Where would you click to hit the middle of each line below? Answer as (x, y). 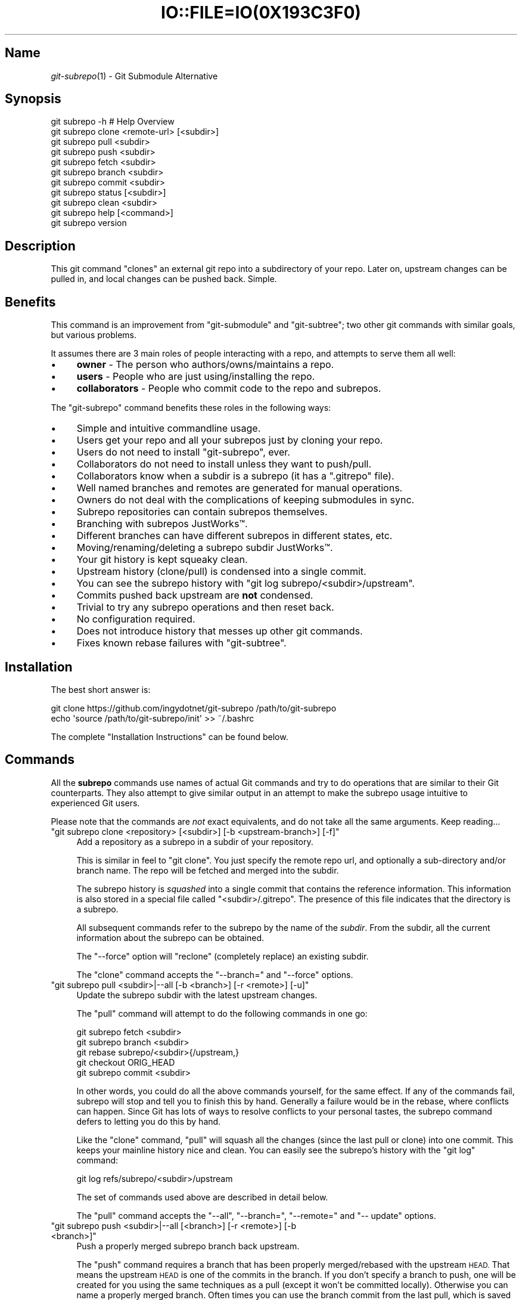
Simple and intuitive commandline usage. (169, 428)
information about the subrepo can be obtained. (170, 937)
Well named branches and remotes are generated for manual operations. (240, 488)
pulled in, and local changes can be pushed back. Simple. (164, 279)
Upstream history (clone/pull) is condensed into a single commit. (221, 572)
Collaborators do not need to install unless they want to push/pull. (224, 464)
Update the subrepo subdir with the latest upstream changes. (197, 995)
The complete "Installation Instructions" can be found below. (170, 736)
